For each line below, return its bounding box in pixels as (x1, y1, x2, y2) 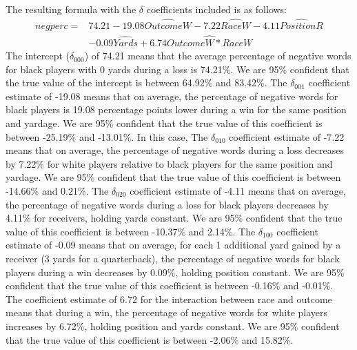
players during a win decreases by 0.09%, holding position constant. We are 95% (6, 264, 345, 279)
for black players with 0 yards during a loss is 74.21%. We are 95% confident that (6, 61, 349, 76)
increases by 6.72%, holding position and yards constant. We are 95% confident (6, 318, 340, 333)
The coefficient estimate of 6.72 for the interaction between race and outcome (6, 291, 332, 306)
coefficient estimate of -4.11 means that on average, (130, 184, 346, 198)
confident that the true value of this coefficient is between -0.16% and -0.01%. (6, 278, 334, 293)
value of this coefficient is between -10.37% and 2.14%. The (6, 224, 256, 238)
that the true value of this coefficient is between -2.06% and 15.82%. (6, 332, 294, 347)
